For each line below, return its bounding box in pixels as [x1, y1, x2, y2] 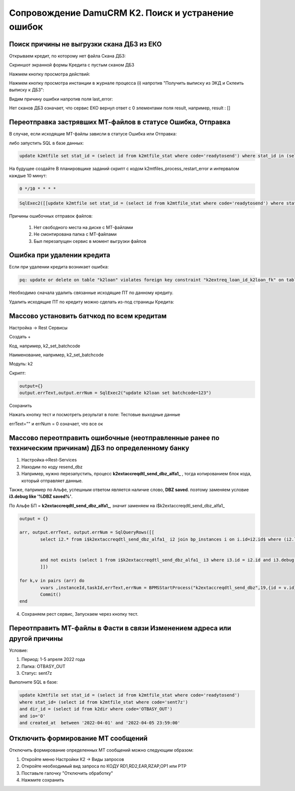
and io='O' [19, 713, 46, 719]
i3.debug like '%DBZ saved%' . [9, 494, 73, 499]
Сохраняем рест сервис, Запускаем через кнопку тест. [21, 611, 139, 617]
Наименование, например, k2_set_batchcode [9, 352, 104, 358]
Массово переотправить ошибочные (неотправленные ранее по [9, 433, 220, 442]
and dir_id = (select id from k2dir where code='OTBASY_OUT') [19, 706, 173, 712]
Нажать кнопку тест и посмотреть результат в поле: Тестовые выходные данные [9, 412, 180, 418]
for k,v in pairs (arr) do [19, 578, 85, 584]
